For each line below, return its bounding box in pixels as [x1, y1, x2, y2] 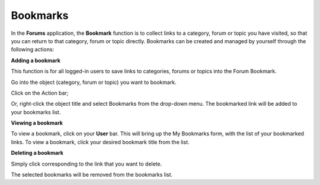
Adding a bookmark [11, 57, 60, 64]
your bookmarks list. [11, 108, 61, 115]
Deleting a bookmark [11, 150, 63, 157]
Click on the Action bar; [11, 89, 69, 96]
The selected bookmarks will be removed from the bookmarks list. [11, 171, 173, 178]
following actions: [11, 46, 55, 53]
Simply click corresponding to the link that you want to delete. [11, 160, 162, 167]
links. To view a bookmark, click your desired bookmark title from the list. [11, 138, 190, 145]
